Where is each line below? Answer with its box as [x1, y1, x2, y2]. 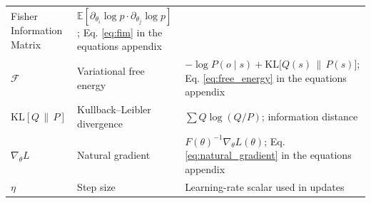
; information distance [261, 109, 358, 124]
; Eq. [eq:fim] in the [77, 24, 163, 39]
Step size [77, 179, 116, 194]
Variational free [77, 63, 145, 78]
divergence [77, 115, 123, 130]
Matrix [11, 36, 41, 51]
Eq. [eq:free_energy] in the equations [185, 70, 347, 85]
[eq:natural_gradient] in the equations [185, 147, 352, 162]
